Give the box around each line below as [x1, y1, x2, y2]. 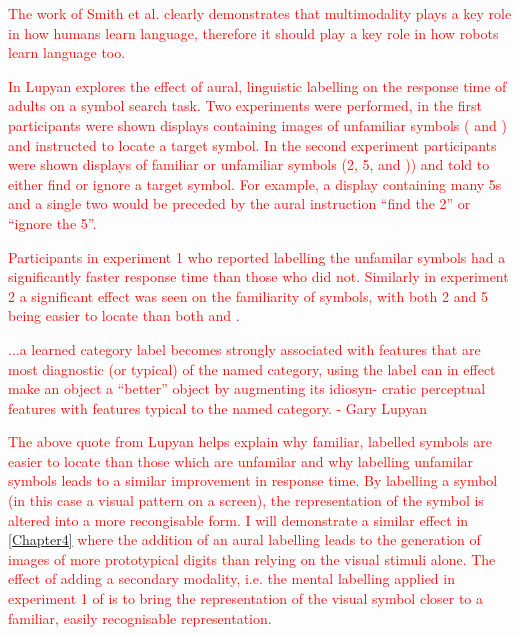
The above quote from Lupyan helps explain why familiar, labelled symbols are [8, 431, 492, 452]
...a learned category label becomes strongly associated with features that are [8, 338, 481, 359]
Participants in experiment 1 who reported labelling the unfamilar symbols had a [8, 246, 506, 267]
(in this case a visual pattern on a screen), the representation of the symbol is [8, 490, 484, 511]
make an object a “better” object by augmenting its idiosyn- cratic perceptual [8, 378, 486, 399]
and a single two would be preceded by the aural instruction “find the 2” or [8, 193, 471, 214]
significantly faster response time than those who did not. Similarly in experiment [8, 266, 509, 287]
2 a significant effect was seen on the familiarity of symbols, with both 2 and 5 [8, 285, 488, 306]
